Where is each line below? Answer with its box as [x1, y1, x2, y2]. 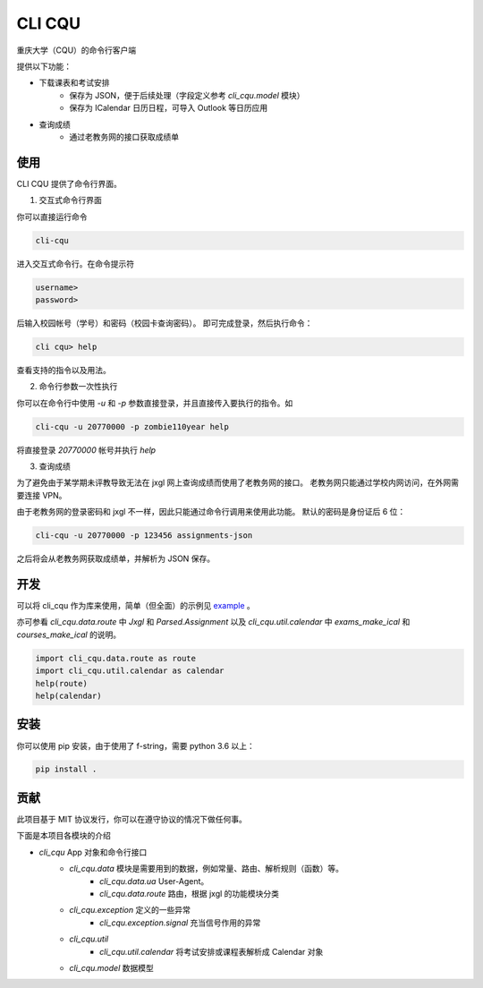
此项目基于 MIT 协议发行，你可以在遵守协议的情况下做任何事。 [16, 813, 248, 824]
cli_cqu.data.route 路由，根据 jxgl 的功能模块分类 [99, 888, 280, 899]
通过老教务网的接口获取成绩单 [69, 131, 179, 142]
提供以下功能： [16, 61, 72, 72]
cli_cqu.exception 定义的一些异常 [69, 905, 191, 916]
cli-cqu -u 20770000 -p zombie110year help [35, 422, 230, 431]
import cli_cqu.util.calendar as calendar [35, 666, 225, 676]
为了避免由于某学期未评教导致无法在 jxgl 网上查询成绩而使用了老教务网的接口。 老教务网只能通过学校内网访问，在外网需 [16, 477, 460, 488]
